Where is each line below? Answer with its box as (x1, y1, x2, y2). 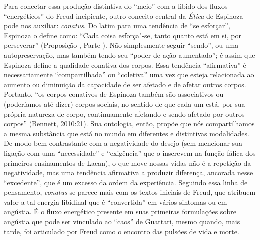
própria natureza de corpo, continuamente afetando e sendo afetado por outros (4, 108, 245, 119)
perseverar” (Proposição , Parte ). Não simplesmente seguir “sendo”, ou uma (4, 40, 239, 50)
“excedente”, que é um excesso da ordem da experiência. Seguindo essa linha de (4, 177, 248, 187)
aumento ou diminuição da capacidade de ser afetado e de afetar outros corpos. (4, 79, 246, 89)
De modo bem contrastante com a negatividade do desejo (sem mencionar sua (4, 138, 242, 148)
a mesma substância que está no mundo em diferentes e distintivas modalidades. (4, 128, 249, 138)
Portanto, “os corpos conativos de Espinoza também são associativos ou (4, 89, 224, 99)
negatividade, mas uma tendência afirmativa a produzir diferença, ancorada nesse (4, 167, 253, 178)
